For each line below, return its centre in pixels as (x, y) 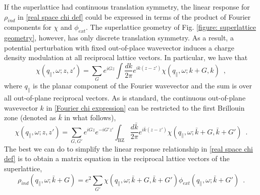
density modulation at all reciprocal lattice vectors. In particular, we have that (126, 57)
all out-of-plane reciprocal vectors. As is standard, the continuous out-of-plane (125, 98)
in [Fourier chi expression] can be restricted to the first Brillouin (145, 107)
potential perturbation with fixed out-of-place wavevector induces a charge (119, 47)
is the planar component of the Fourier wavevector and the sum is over (142, 86)
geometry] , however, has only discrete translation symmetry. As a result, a (119, 38)
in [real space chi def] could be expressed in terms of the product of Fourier (134, 16)
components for (28, 27)
